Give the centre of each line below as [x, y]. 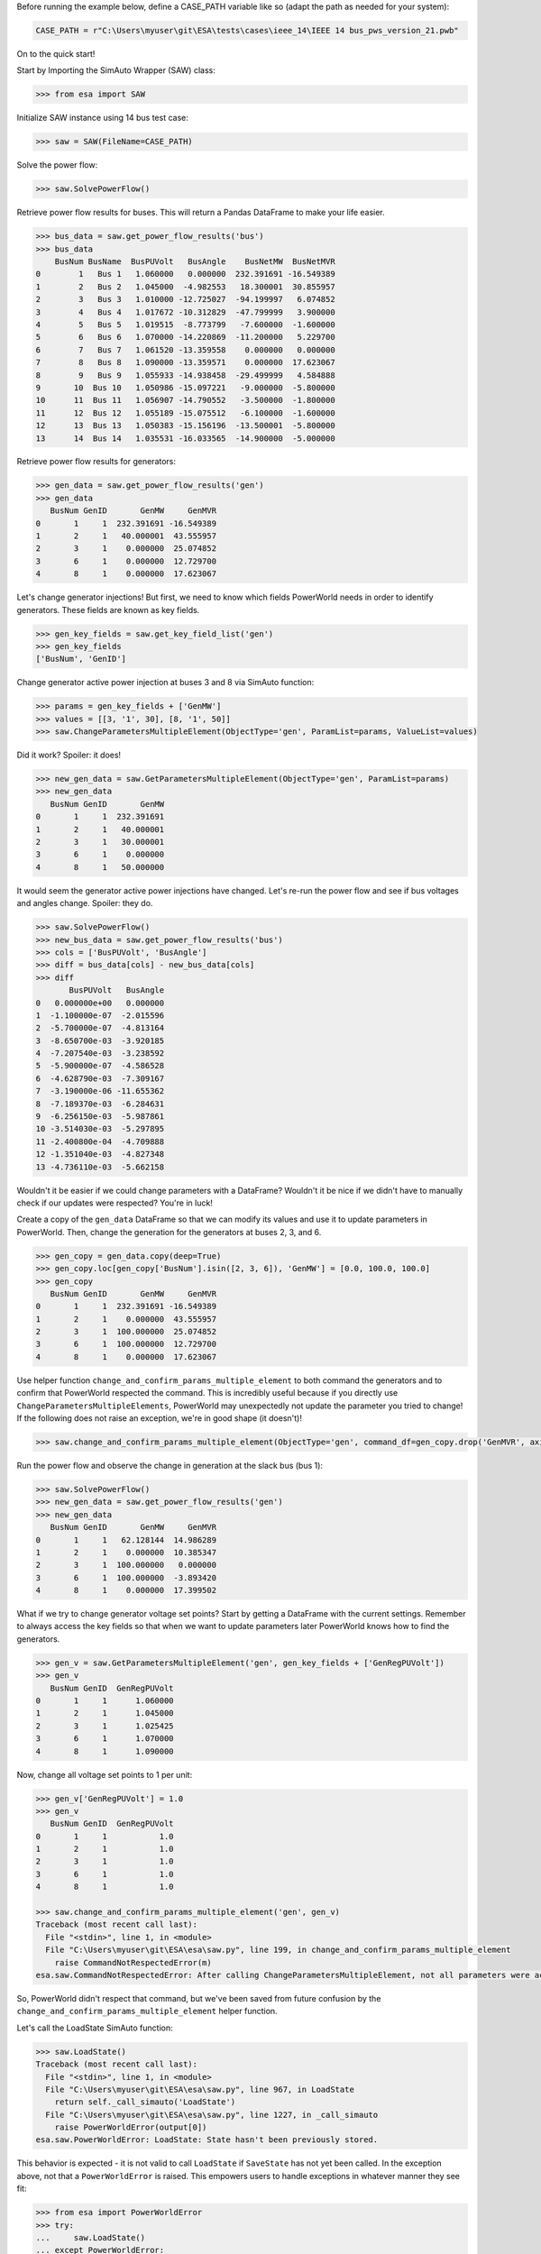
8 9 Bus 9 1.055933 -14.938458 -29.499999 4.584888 [185, 375]
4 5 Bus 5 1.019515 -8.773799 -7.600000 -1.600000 [185, 324]
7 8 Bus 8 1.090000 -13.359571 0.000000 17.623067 [185, 362]
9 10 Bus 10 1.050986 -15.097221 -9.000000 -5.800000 [185, 387]
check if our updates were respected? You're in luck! [115, 1203]
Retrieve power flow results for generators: [96, 462]
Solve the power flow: [57, 165]
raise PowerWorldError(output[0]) [131, 2127]
